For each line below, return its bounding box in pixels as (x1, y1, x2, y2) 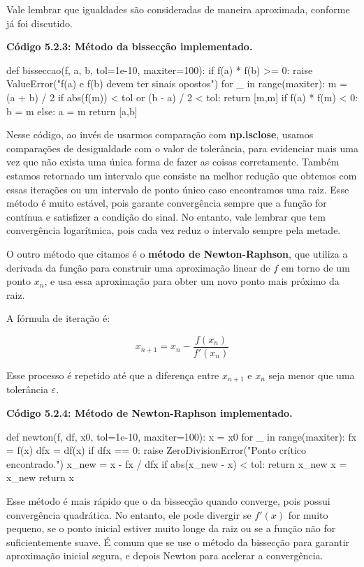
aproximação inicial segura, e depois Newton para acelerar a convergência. (6, 548, 323, 563)
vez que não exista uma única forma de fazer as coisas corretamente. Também (6, 154, 340, 169)
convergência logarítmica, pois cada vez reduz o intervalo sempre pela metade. (6, 223, 341, 237)
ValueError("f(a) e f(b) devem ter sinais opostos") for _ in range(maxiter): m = (6, 76, 348, 91)
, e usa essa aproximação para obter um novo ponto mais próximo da (44, 274, 340, 288)
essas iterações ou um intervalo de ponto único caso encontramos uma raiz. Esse (6, 182, 349, 196)
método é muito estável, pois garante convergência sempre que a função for (6, 196, 327, 210)
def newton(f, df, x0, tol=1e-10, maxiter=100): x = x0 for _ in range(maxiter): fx (6, 429, 357, 443)
